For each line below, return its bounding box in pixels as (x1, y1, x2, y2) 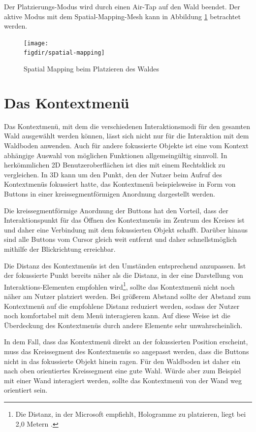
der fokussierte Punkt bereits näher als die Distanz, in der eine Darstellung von (4, 270, 243, 280)
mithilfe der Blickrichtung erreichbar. (4, 243, 116, 254)
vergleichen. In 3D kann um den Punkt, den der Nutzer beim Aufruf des (4, 169, 222, 179)
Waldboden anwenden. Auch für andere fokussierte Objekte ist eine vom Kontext (4, 140, 249, 150)
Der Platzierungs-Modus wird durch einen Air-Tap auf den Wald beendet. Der (4, 1, 240, 11)
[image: (24, 39, 49, 47)
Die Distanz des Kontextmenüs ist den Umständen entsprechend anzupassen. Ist (4, 260, 246, 270)
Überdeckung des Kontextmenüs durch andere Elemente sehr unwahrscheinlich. (4, 320, 243, 330)
